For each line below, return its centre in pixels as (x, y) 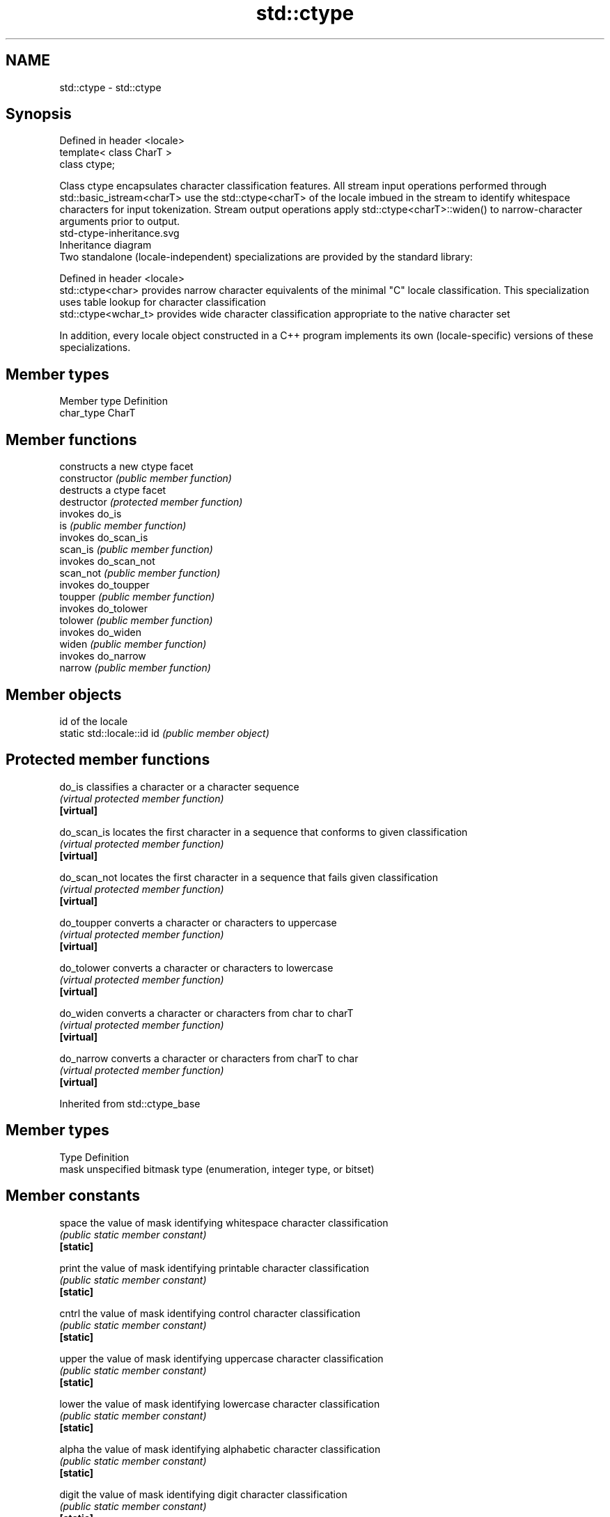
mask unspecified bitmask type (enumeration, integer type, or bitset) (217, 1169)
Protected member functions (108, 760)
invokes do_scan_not (107, 561)
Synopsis (39, 114)
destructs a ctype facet (113, 490)
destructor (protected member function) (151, 502)
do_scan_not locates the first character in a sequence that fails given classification (249, 877)
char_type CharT (97, 413)
